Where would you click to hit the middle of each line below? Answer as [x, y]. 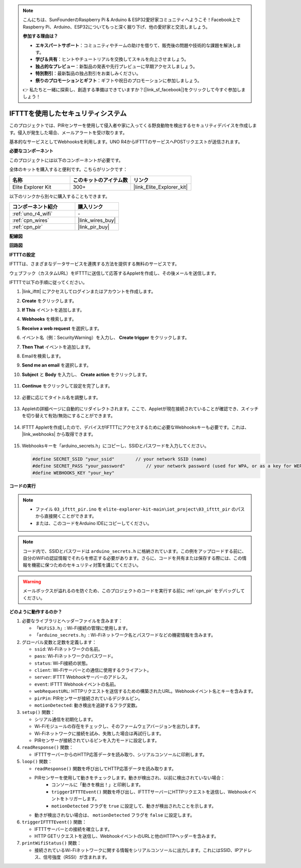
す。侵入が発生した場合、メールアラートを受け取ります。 [68, 133]
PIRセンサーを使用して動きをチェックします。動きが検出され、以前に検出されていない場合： [130, 778]
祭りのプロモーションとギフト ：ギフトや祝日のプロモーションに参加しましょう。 [119, 80]
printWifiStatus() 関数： [52, 843]
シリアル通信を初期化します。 [65, 719]
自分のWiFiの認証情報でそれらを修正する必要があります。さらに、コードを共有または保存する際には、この [133, 558]
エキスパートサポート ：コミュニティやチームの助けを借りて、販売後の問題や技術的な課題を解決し [136, 45]
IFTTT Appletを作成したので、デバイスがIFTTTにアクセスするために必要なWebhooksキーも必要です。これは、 [135, 427]
